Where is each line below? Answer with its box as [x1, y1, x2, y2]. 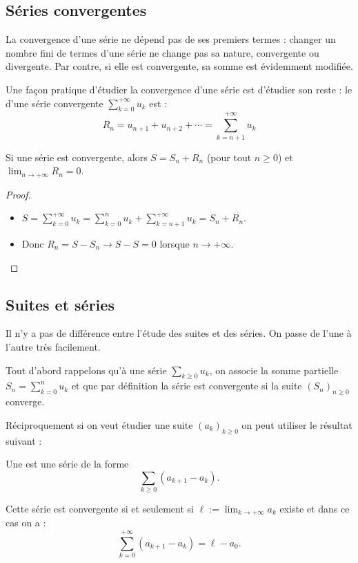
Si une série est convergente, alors [6, 149, 148, 164]
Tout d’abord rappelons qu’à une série [6, 362, 167, 377]
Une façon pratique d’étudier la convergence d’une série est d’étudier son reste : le [6, 82, 352, 96]
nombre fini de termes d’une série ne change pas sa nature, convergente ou [6, 45, 319, 59]
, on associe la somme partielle [209, 362, 339, 377]
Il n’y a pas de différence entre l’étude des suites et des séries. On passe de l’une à [6, 326, 352, 340]
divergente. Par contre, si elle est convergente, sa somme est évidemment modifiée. [6, 59, 353, 73]
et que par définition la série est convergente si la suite [71, 378, 302, 393]
